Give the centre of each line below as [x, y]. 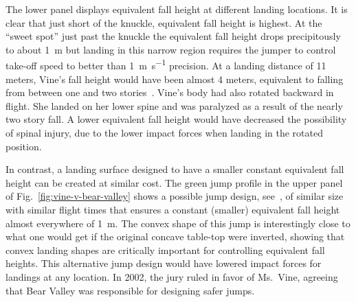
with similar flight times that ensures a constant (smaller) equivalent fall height [173, 209]
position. [24, 146]
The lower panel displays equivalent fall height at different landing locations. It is [177, 9]
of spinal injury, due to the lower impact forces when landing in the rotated [164, 132]
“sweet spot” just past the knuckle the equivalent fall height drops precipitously [173, 36]
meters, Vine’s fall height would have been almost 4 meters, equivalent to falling [175, 79]
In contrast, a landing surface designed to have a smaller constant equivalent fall [175, 169]
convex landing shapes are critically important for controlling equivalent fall [165, 249]
